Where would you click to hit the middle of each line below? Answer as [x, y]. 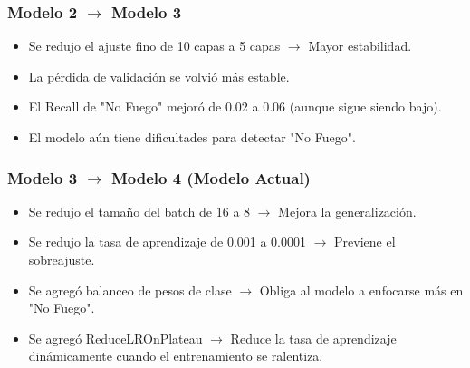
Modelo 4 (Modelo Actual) [211, 177]
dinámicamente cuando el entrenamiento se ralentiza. [176, 356]
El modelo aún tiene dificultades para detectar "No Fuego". [192, 137]
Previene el [365, 242]
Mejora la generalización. [347, 211]
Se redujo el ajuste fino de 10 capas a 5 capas [154, 46]
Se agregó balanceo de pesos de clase [130, 290]
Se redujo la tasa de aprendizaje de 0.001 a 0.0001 [168, 242]
